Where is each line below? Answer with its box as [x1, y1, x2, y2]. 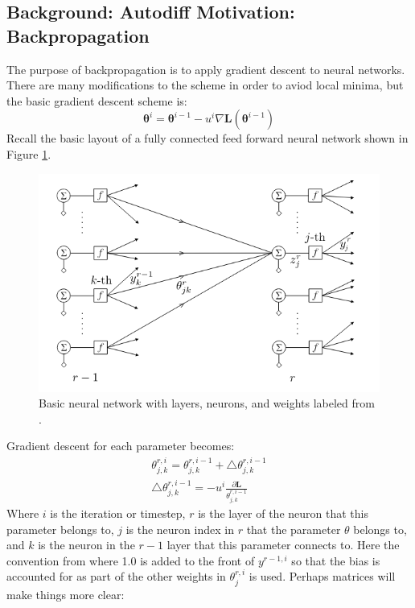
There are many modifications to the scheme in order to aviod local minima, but [6, 77, 404, 93]
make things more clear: [6, 585, 125, 602]
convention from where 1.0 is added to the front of [6, 552, 255, 569]
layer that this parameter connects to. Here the [166, 536, 400, 553]
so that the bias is [291, 552, 380, 569]
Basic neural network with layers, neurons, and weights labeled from [39, 395, 375, 412]
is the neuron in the [38, 536, 135, 553]
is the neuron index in [125, 520, 234, 537]
